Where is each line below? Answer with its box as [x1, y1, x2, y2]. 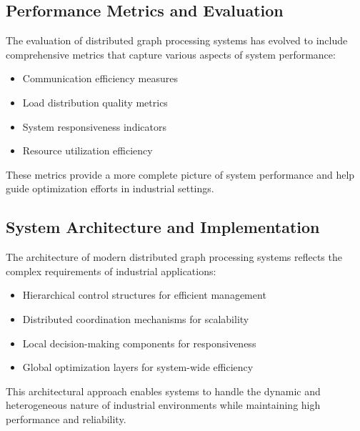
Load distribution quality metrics [22, 94, 168, 109]
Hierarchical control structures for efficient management [22, 287, 266, 302]
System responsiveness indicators [22, 119, 166, 134]
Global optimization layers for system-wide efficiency [22, 360, 254, 375]
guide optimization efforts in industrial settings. [6, 181, 214, 196]
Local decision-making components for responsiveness [22, 335, 256, 350]
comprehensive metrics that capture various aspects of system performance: [6, 46, 336, 61]
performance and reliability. [6, 411, 126, 426]
